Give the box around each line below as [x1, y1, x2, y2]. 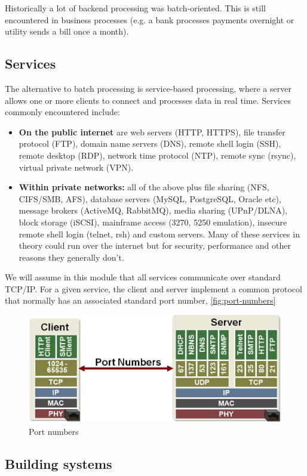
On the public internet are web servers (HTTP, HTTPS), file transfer [19, 125, 285, 138]
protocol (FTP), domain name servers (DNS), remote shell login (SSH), [19, 137, 281, 150]
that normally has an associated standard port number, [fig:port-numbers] [5, 294, 276, 307]
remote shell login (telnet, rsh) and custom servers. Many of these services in [19, 227, 300, 240]
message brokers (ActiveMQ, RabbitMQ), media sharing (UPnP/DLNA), [19, 204, 288, 217]
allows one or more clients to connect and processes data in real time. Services [5, 94, 291, 106]
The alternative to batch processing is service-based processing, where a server [5, 82, 291, 94]
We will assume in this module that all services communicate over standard [5, 271, 281, 283]
